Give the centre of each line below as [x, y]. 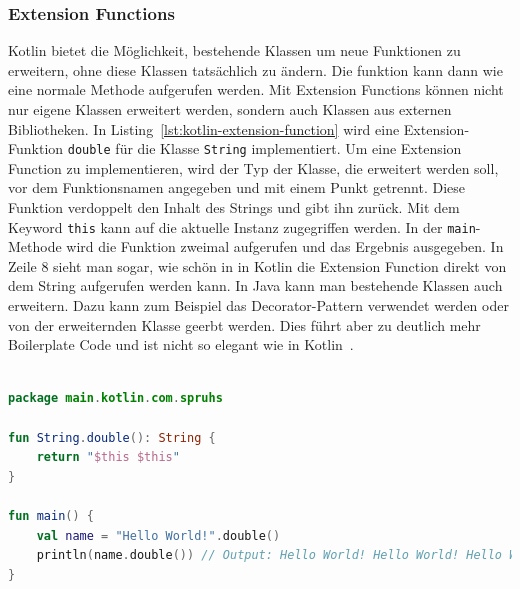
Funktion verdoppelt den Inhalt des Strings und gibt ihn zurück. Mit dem [234, 207]
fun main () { [51, 516]
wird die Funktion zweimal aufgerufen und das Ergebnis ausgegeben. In [285, 246]
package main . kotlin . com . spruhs [115, 398]
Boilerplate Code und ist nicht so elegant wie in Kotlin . [181, 344]
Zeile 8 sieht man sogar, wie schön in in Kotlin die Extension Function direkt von [257, 265]
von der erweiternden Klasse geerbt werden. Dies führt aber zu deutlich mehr [244, 324]
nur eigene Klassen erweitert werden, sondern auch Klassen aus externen [230, 109]
